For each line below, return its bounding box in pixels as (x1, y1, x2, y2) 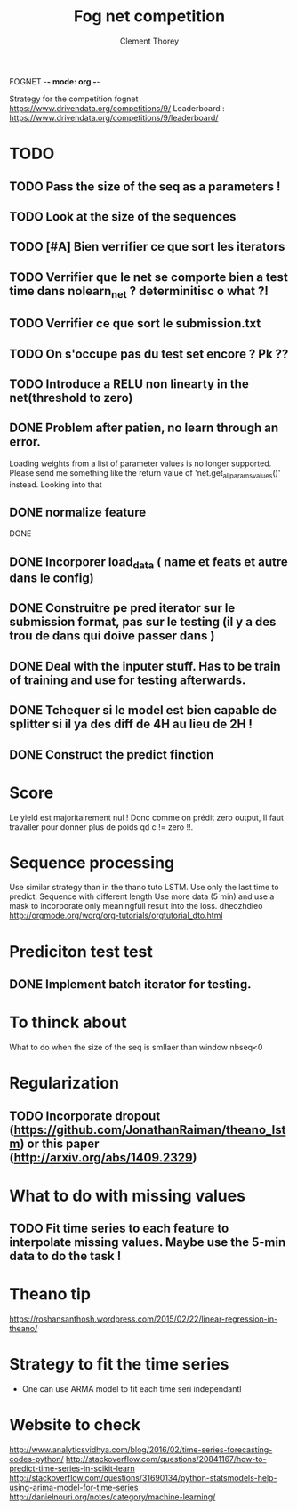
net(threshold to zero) (9, 390, 133, 406)
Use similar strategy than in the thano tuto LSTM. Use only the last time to (9, 882, 279, 893)
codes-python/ (9, 1453, 64, 1464)
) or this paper (20, 1136, 100, 1151)
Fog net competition (74, 6, 225, 27)
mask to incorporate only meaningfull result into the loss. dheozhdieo (9, 901, 263, 912)
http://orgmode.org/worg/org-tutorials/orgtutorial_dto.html (9, 910, 223, 921)
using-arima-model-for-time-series (9, 1482, 139, 1492)
